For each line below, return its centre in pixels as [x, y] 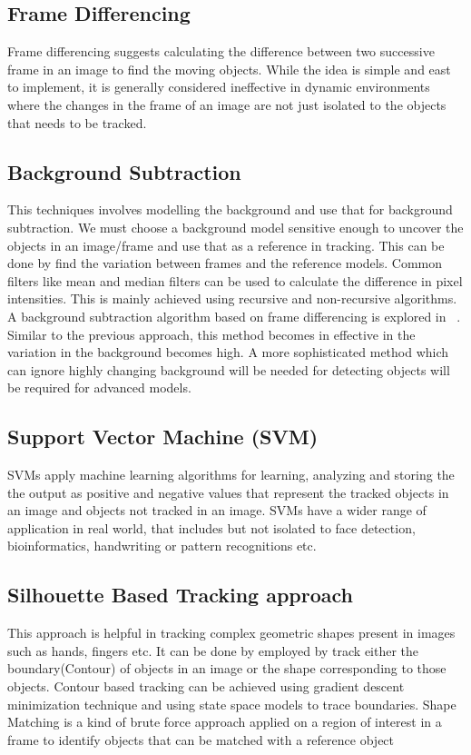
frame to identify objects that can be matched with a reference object [201, 739]
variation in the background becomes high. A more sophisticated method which [228, 352]
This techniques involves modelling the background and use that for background [230, 209]
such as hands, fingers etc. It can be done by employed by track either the [213, 650]
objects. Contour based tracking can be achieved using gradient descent [206, 686]
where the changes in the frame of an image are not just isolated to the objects [227, 104]
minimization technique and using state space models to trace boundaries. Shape [232, 704]
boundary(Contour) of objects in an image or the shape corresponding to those [227, 668]
